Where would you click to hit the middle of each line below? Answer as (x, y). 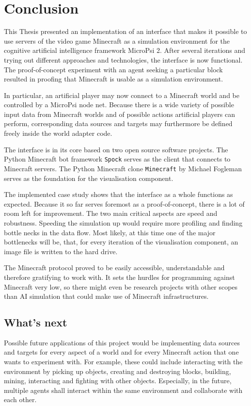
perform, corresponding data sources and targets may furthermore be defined (118, 123)
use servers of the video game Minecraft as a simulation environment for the (117, 41)
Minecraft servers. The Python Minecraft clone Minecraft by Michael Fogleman (123, 168)
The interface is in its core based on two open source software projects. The (116, 149)
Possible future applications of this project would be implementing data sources (122, 342)
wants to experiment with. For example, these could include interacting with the (123, 362)
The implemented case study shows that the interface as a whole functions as (118, 194)
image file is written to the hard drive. (61, 251)
